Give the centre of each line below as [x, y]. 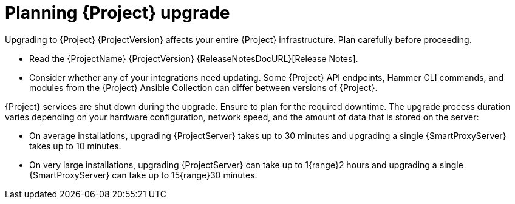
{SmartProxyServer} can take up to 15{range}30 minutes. [143, 175]
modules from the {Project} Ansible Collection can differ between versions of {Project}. [203, 87]
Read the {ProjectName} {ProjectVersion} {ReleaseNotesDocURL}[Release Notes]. [194, 58]
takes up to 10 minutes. [75, 146]
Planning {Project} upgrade [118, 13]
